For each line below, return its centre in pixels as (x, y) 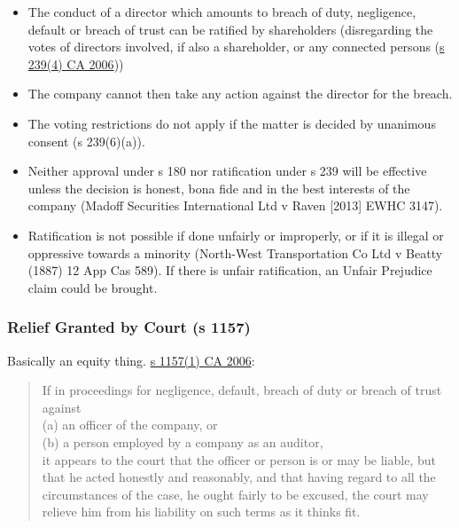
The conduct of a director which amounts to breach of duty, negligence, (222, 12)
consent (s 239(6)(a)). (86, 141)
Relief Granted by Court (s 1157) (129, 327)
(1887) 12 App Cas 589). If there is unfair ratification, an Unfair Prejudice (230, 270)
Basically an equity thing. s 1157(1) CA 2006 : (131, 360)
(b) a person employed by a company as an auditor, (183, 441)
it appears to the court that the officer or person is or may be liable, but (239, 459)
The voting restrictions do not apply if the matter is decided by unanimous (232, 123)
